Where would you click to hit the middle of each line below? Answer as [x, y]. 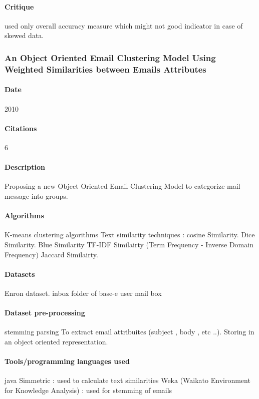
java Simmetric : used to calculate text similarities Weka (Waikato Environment [127, 380]
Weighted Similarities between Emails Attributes [105, 69]
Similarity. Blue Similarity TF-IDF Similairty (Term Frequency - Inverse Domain [129, 244]
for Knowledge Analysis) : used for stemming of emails [88, 390]
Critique [19, 6]
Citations [21, 128]
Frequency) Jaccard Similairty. [51, 254]
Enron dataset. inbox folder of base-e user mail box [83, 293]
